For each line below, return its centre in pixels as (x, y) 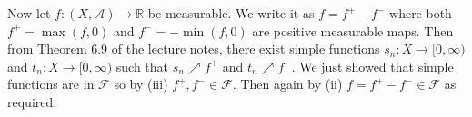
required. (32, 101)
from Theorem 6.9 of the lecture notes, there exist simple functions (194, 49)
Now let (29, 13)
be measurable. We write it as (231, 13)
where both (421, 13)
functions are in (51, 84)
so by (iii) (141, 84)
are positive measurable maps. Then (353, 30)
